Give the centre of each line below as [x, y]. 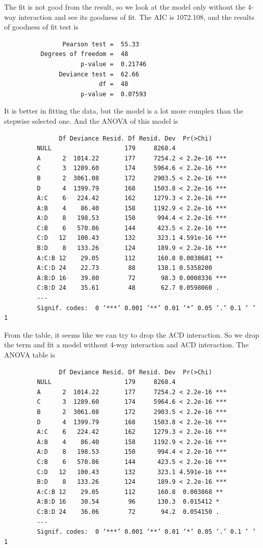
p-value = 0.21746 [114, 64]
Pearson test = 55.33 [101, 44]
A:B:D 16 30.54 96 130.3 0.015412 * [128, 502]
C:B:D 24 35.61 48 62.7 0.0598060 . [128, 288]
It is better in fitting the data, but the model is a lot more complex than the [124, 111]
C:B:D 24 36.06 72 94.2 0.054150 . [128, 512]
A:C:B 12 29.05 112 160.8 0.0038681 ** [130, 258]
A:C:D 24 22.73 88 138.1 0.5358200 [125, 268]
